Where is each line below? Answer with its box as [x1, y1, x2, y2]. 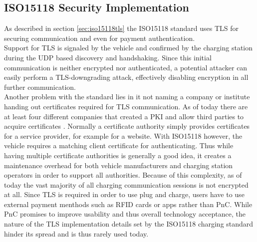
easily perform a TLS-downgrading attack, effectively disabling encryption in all [4, 72, 249, 82]
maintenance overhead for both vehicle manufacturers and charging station [4, 160, 233, 170]
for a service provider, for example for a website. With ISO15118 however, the [4, 130, 243, 141]
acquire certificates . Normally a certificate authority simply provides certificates [4, 121, 250, 131]
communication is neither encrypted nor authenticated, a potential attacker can [4, 62, 248, 72]
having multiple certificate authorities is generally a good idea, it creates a [4, 150, 232, 160]
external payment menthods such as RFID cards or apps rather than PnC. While [4, 199, 253, 209]
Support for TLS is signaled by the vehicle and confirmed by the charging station [4, 42, 253, 53]
